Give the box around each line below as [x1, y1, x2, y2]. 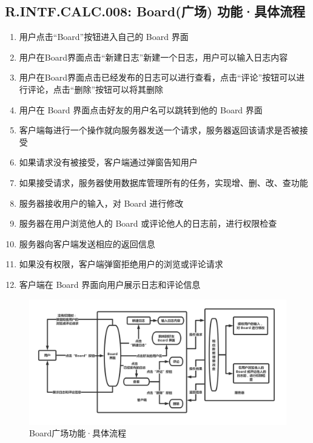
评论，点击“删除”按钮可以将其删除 [27, 82, 164, 95]
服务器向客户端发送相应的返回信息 [19, 237, 155, 250]
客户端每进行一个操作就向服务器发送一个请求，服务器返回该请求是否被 [19, 124, 300, 136]
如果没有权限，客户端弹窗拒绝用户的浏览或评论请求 [19, 258, 223, 270]
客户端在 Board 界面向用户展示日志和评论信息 [19, 278, 201, 290]
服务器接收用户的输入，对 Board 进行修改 [19, 196, 184, 209]
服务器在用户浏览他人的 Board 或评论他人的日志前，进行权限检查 [19, 217, 277, 230]
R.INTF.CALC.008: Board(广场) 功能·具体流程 [5, 2, 305, 21]
